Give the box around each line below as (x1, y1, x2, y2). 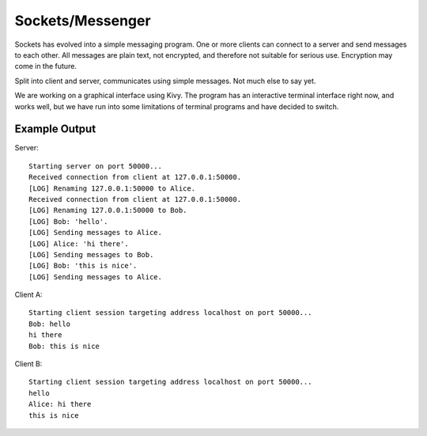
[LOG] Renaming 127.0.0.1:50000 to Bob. (28, 206, 187, 215)
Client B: (14, 359, 43, 369)
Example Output (14, 123, 96, 136)
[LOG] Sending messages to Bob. (28, 250, 154, 259)
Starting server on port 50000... (28, 161, 162, 170)
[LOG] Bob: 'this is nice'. (28, 261, 138, 271)
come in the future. (14, 62, 77, 71)
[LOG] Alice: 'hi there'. (28, 239, 130, 248)
